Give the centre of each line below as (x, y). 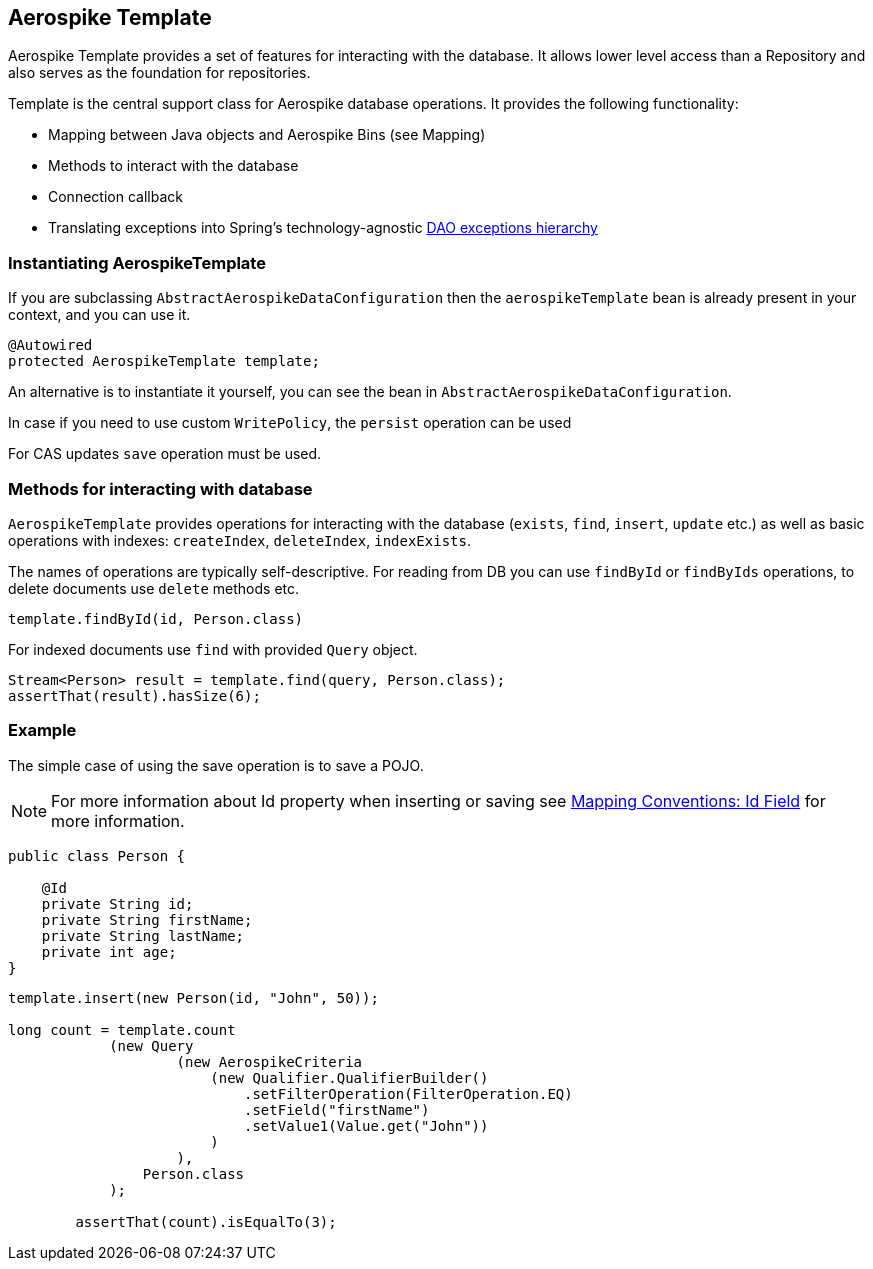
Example (42, 730)
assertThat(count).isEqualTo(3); (206, 1221)
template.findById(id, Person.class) (156, 618)
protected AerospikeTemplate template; (164, 361)
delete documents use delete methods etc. (154, 588)
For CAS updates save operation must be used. (165, 454)
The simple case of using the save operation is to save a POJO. (216, 765)
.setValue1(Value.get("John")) (366, 1125)
